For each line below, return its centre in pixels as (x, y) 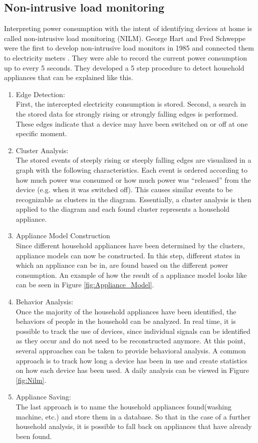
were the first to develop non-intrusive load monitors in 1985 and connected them (129, 48)
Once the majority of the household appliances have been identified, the (126, 311)
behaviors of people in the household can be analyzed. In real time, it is (126, 321)
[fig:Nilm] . (31, 380)
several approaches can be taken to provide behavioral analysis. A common (131, 351)
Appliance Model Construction (63, 236)
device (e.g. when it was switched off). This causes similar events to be (124, 189)
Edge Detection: (40, 94)
